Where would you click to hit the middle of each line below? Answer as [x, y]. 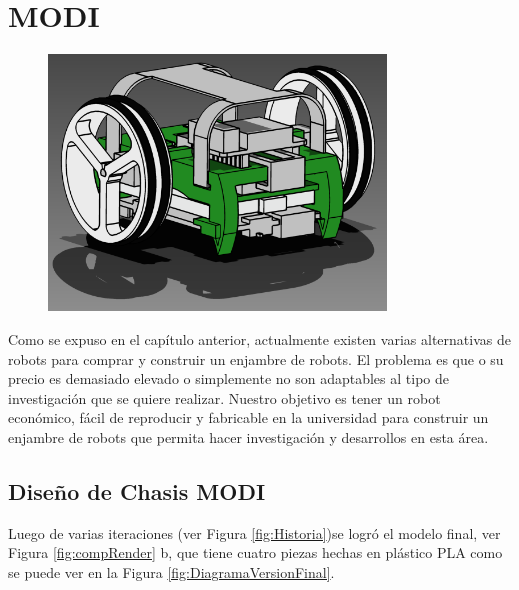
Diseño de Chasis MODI [137, 490]
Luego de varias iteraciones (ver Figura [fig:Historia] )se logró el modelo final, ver [254, 532]
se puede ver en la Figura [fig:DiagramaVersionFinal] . [171, 571]
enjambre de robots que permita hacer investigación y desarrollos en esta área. [248, 436]
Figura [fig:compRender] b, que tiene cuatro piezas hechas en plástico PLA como [255, 552]
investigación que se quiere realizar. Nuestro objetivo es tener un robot [224, 397]
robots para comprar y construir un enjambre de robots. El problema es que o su [256, 358]
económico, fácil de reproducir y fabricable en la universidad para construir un [248, 417]
